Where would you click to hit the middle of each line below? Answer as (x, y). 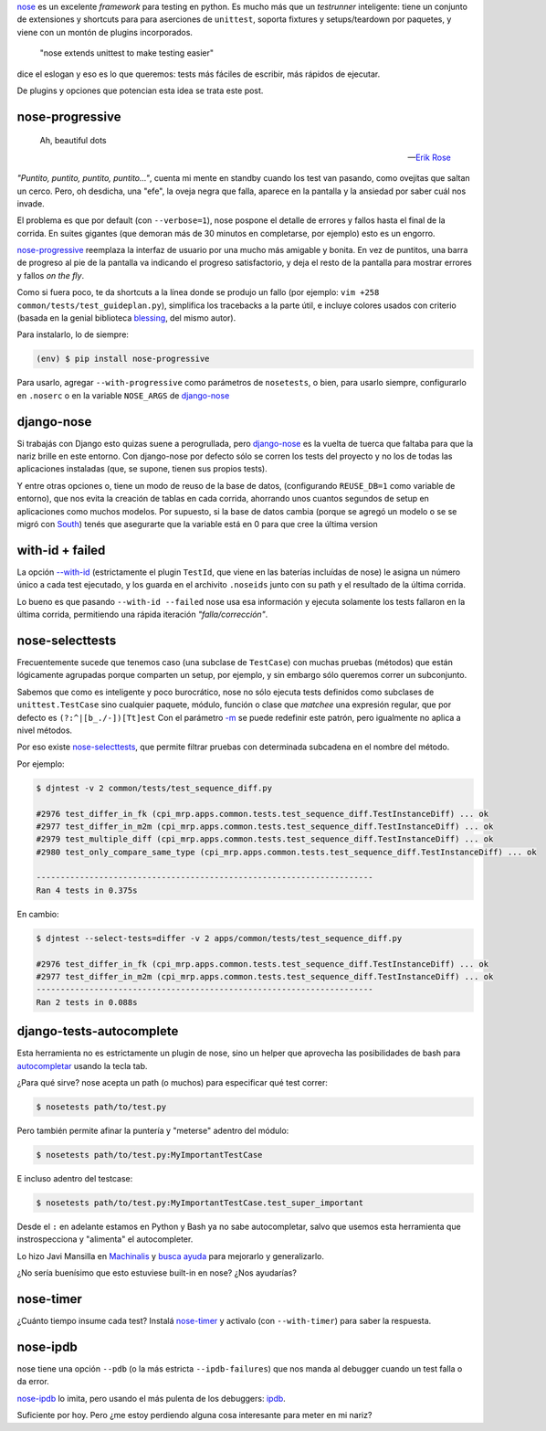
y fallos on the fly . (51, 275)
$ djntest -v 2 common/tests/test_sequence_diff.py (154, 788)
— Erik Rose (429, 157)
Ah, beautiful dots (73, 141)
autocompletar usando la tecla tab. (82, 1065)
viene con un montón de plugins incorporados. (105, 32)
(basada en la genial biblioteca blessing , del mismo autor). (126, 318)
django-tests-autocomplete (98, 1031)
